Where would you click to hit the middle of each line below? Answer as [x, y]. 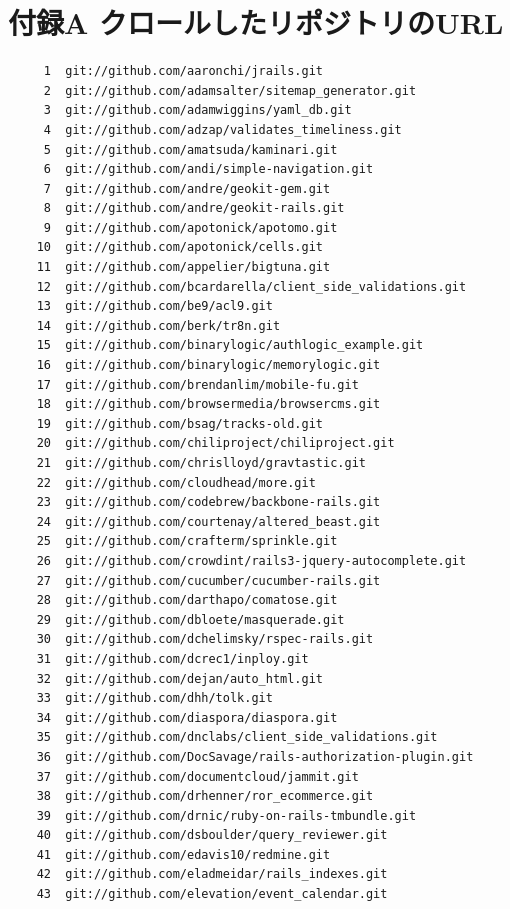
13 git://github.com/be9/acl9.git [154, 306]
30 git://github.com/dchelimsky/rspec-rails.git [205, 639]
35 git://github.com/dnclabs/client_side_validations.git [237, 737]
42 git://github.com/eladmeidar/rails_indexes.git [212, 874]
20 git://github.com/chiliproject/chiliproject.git [215, 443]
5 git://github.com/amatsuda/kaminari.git [190, 149]
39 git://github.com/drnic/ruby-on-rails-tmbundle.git [226, 815]
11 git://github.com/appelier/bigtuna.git [183, 267]
